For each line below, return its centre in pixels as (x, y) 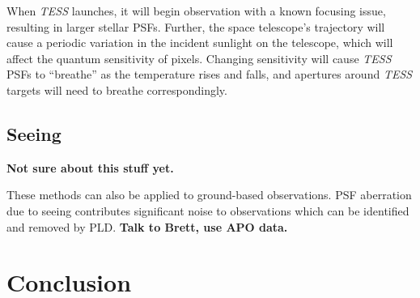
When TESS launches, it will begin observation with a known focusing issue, (196, 11)
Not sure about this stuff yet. (90, 167)
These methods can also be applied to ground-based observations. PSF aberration (209, 195)
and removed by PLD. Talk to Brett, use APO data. (147, 226)
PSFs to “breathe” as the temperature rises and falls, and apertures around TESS (210, 74)
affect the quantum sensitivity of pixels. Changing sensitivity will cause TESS (199, 58)
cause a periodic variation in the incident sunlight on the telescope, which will (200, 43)
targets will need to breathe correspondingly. (117, 89)
